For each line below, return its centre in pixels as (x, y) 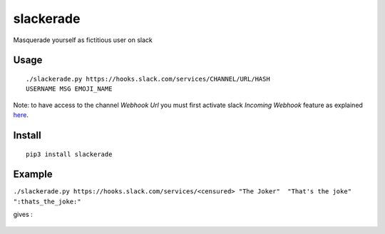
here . (21, 115)
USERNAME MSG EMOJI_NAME (69, 89)
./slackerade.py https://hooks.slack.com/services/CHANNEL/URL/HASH (148, 79)
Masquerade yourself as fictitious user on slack (83, 40)
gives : (23, 215)
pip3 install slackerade (69, 154)
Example (33, 174)
